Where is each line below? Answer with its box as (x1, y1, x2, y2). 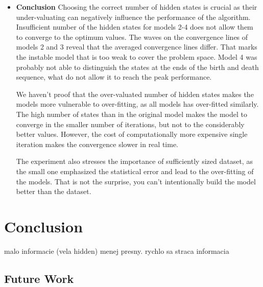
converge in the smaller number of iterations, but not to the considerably (16, 118, 245, 129)
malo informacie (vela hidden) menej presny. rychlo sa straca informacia (4, 245, 229, 256)
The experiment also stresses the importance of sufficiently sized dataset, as (16, 156, 253, 166)
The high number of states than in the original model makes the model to (16, 108, 247, 119)
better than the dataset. (16, 186, 91, 197)
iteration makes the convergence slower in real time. (16, 138, 178, 149)
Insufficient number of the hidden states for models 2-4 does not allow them (16, 21, 253, 32)
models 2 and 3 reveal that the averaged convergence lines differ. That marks (16, 41, 257, 52)
